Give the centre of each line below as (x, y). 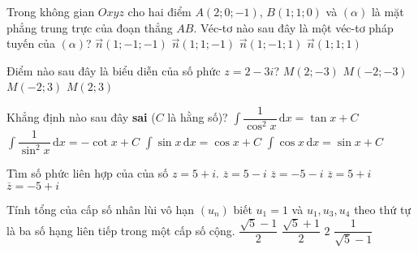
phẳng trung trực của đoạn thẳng (90, 27)
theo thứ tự (383, 210)
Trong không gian (51, 11)
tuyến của (31, 43)
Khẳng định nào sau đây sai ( (81, 117)
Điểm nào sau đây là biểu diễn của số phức (114, 70)
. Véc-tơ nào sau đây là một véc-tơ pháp (293, 27)
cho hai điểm (159, 11)
